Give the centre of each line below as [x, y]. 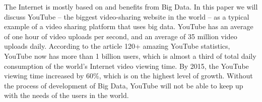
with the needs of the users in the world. [67, 95]
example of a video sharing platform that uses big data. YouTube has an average [129, 26]
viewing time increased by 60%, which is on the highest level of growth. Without [128, 76]
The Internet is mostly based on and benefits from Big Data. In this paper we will [131, 7]
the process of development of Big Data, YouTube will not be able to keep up [124, 85]
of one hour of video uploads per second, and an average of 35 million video [121, 36]
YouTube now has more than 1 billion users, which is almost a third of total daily [130, 56]
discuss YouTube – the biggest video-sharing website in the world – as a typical [127, 16]
